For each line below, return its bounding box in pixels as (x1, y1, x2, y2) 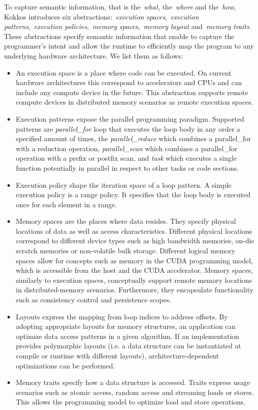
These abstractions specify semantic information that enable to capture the (4, 31, 234, 41)
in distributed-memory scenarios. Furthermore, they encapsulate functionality (15, 284, 253, 295)
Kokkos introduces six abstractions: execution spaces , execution (4, 11, 199, 22)
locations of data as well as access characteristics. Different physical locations (15, 225, 252, 236)
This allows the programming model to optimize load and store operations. (15, 396, 245, 407)
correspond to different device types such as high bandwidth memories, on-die (15, 235, 254, 246)
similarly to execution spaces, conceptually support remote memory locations (15, 274, 252, 285)
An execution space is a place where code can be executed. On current (15, 67, 231, 78)
